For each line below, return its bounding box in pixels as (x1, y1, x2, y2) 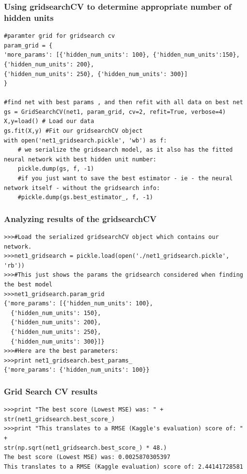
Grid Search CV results (4, 385, 98, 397)
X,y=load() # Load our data (4, 118, 94, 125)
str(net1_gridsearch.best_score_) (4, 415, 115, 423)
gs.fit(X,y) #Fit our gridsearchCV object (4, 127, 143, 135)
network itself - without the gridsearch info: (4, 184, 160, 191)
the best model (4, 281, 53, 288)
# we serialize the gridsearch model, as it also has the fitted (17, 146, 233, 154)
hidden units (4, 11, 54, 23)
